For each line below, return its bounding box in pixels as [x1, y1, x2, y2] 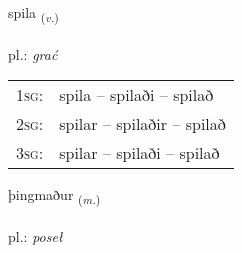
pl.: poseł [8, 226, 63, 247]
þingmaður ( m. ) [8, 184, 101, 208]
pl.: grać [8, 43, 58, 64]
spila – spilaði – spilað [59, 83, 214, 107]
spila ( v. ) [8, 2, 59, 25]
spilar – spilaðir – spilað [59, 112, 226, 136]
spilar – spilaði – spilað [59, 141, 220, 165]
